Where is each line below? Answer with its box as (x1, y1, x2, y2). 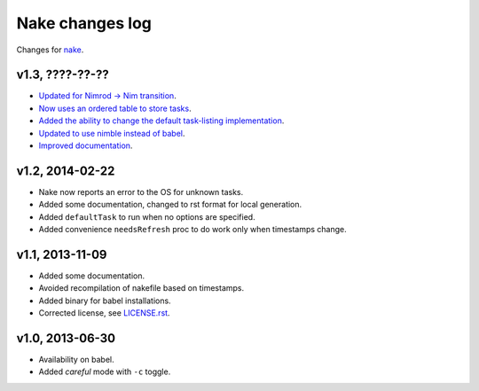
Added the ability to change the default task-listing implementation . (38, 115, 285, 126)
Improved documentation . (38, 140, 133, 151)
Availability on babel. (38, 355, 114, 365)
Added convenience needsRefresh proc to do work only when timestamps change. (38, 224, 347, 235)
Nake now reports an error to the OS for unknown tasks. (38, 186, 244, 197)
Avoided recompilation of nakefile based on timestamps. (38, 283, 245, 293)
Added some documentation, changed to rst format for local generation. (38, 199, 302, 210)
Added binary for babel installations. (38, 295, 172, 306)
